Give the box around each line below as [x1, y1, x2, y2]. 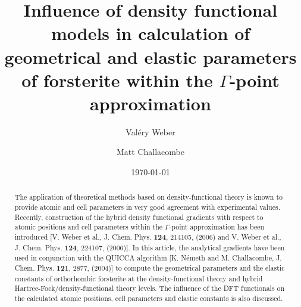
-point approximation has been [169, 222, 265, 232]
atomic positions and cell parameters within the [14, 222, 163, 232]
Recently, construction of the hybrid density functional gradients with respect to [14, 212, 264, 222]
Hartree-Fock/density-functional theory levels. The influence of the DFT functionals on [14, 283, 285, 293]
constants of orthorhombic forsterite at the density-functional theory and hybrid [14, 273, 263, 283]
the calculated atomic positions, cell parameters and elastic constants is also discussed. [14, 293, 283, 303]
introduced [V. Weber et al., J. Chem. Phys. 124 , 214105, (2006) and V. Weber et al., [14, 232, 281, 243]
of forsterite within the [21, 67, 213, 92]
